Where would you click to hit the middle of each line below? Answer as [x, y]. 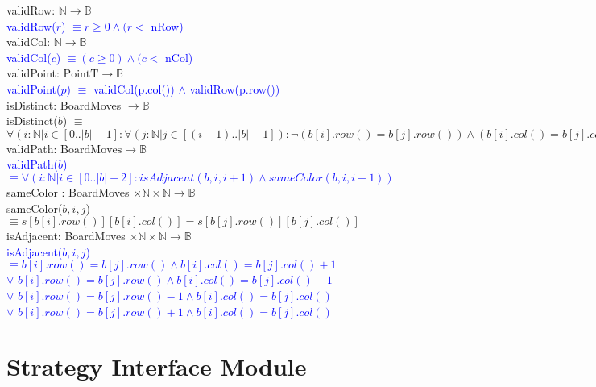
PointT [81, 75]
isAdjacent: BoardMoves [66, 236]
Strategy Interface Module [157, 366]
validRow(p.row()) [235, 88]
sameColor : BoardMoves [68, 191]
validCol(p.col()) [134, 88]
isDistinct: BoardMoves [64, 104]
